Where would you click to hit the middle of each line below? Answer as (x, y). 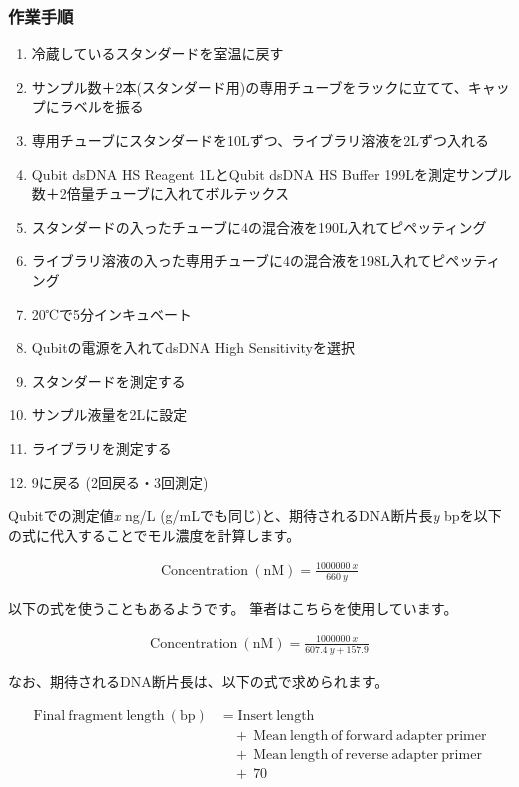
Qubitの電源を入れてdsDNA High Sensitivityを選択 (193, 347)
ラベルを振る (101, 106)
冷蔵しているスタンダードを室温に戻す (157, 53)
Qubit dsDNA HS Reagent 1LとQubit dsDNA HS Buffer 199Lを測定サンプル (271, 173)
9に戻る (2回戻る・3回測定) (120, 481)
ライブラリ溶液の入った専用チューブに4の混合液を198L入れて (231, 260)
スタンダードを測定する (108, 380)
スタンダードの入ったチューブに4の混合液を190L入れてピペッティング (259, 226)
